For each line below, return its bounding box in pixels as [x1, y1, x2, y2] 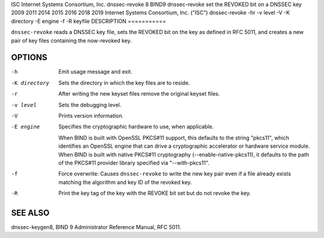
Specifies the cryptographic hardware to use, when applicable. [58, 123, 214, 130]
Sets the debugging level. [58, 101, 122, 108]
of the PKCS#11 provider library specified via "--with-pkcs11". [58, 159, 209, 166]
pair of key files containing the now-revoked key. [11, 36, 132, 44]
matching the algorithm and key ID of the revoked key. [58, 178, 192, 185]
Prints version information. [58, 112, 124, 120]
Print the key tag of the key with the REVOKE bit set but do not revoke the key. [58, 190, 251, 197]
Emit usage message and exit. [58, 68, 133, 75]
